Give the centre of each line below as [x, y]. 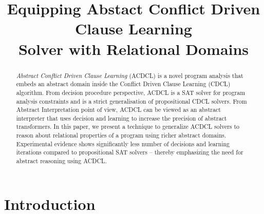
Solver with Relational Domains [134, 48]
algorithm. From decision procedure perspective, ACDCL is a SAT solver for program [131, 92]
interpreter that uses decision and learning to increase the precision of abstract [121, 118]
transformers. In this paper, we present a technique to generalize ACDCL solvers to [128, 127]
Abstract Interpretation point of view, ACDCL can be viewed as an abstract [118, 110]
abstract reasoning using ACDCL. [61, 161]
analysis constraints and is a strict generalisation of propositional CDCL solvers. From [131, 101]
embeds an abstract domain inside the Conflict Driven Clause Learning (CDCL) [123, 84]
